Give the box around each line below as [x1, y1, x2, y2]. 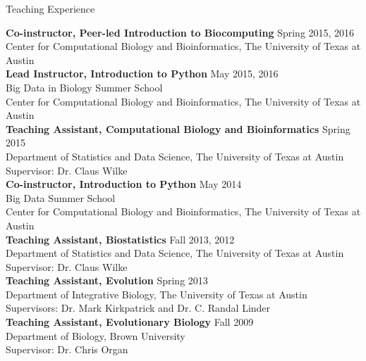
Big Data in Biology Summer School [6, 80, 163, 94]
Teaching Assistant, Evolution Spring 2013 [6, 273, 208, 288]
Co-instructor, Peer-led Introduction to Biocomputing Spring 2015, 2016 [6, 25, 355, 39]
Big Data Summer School [6, 190, 116, 205]
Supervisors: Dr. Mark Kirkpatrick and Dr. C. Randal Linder [6, 300, 271, 315]
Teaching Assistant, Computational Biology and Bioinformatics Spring [6, 121, 350, 136]
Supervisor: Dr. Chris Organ [6, 342, 128, 357]
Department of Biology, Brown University [6, 328, 185, 343]
